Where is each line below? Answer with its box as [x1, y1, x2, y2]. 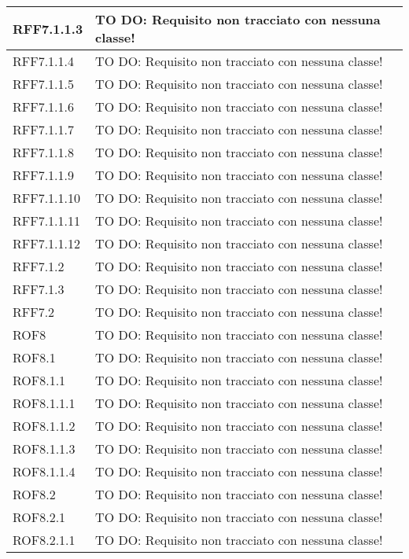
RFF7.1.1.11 [13, 211, 81, 230]
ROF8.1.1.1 [13, 394, 76, 412]
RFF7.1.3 [13, 280, 64, 298]
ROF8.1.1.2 [13, 417, 76, 435]
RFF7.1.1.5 [13, 75, 75, 93]
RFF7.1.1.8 [13, 143, 75, 161]
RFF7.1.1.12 [13, 234, 81, 252]
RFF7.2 [13, 303, 55, 321]
